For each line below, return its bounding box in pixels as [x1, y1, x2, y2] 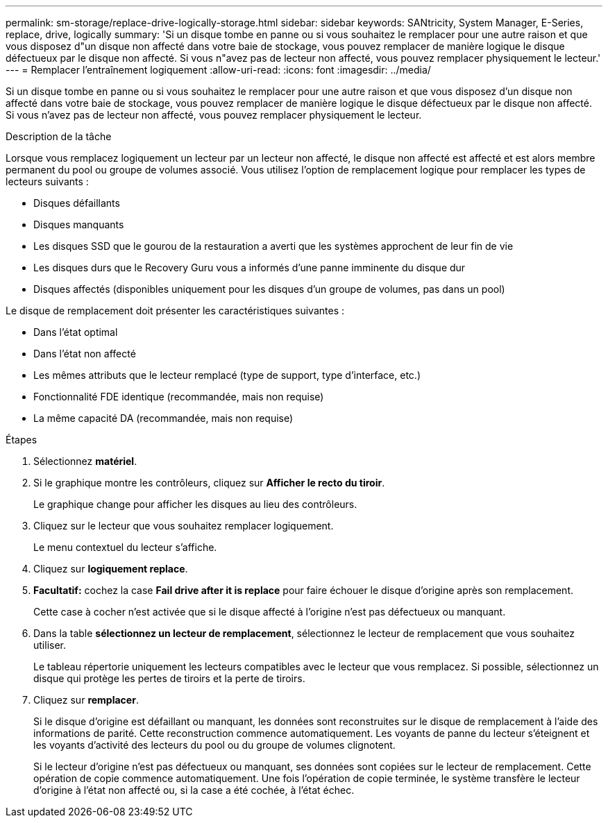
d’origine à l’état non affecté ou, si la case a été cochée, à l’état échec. [33, 784, 355, 796]
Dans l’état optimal [33, 326, 118, 338]
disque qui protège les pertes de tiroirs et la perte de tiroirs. [33, 672, 305, 684]
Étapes [6, 434, 37, 446]
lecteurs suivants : [6, 176, 89, 187]
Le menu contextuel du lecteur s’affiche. [33, 541, 217, 553]
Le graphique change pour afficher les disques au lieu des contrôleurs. [33, 498, 357, 510]
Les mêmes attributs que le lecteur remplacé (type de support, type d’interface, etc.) [33, 369, 421, 381]
